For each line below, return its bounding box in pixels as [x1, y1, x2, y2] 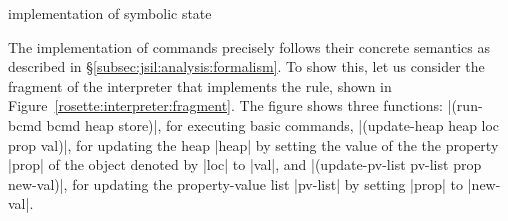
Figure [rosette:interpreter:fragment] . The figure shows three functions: [8, 95, 443, 116]
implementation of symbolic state [8, 3, 212, 23]
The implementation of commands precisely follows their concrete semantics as [8, 36, 490, 57]
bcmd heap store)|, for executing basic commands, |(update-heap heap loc [46, 114, 500, 135]
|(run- [447, 95, 483, 116]
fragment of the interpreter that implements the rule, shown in [8, 75, 392, 96]
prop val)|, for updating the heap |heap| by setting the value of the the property [8, 134, 499, 155]
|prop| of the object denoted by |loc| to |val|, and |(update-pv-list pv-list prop [8, 154, 482, 175]
